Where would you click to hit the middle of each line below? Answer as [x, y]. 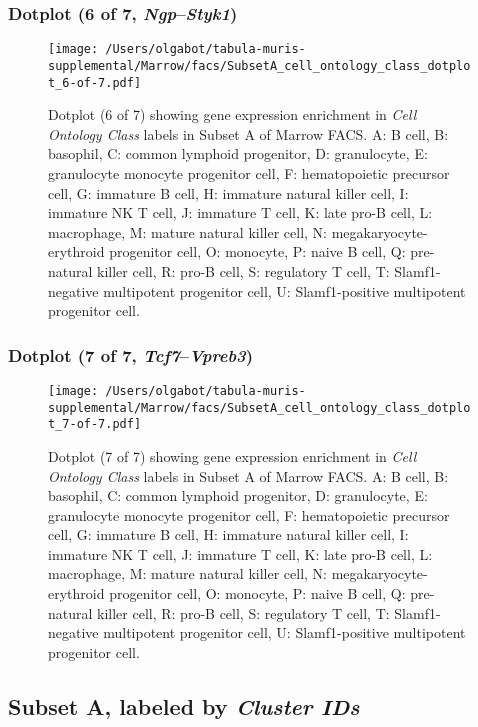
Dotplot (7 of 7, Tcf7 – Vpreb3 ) [131, 354]
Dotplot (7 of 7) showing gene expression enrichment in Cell [232, 455]
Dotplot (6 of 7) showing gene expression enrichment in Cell [232, 114]
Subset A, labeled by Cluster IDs [184, 705]
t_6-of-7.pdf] [95, 82]
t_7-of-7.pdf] [95, 424]
